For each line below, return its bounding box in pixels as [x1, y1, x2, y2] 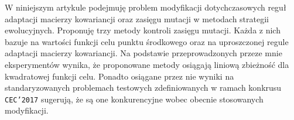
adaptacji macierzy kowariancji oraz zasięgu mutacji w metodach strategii [5, 12, 269, 25]
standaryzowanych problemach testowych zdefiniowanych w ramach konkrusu [5, 81, 282, 94]
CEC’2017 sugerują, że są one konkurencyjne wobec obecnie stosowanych [5, 92, 264, 105]
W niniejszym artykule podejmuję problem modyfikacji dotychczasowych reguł [5, 1, 286, 13]
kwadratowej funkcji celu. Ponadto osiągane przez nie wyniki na [5, 70, 234, 82]
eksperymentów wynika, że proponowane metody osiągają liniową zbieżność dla [5, 58, 289, 70]
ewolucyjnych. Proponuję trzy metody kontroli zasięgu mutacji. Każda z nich [5, 24, 281, 36]
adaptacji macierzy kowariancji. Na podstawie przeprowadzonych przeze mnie [5, 47, 282, 59]
